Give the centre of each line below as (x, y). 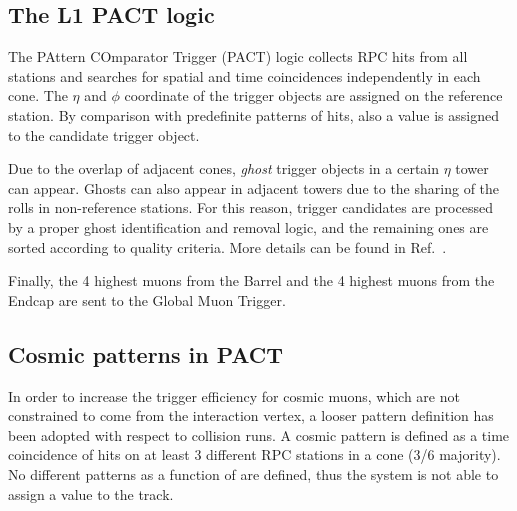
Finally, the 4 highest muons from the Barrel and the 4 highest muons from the (251, 280)
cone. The (38, 95)
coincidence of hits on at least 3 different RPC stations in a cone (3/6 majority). (254, 454)
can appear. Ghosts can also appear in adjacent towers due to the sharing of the (254, 187)
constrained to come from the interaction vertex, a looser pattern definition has (251, 415)
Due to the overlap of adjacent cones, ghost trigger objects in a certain (224, 168)
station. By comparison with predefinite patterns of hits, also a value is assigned (253, 114)
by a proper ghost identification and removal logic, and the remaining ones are (248, 226)
